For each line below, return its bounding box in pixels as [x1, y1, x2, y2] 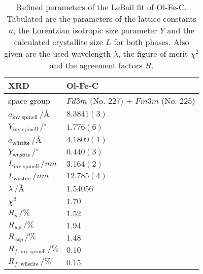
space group [8, 95, 50, 106]
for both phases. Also [114, 36, 189, 48]
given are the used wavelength [4, 48, 111, 59]
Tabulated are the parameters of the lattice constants [7, 13, 196, 24]
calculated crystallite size [14, 36, 103, 48]
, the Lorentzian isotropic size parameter [13, 24, 157, 36]
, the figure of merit [118, 48, 188, 59]
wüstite [20, 261, 39, 267]
